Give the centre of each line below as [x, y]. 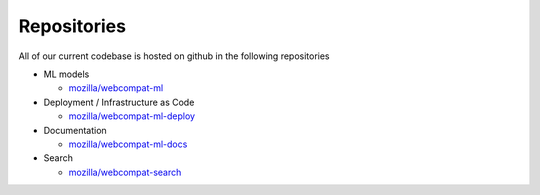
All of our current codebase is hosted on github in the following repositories [174, 56]
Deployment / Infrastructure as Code [119, 102]
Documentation [75, 130]
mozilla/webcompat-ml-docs [128, 144]
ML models [66, 74]
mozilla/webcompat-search [125, 172]
